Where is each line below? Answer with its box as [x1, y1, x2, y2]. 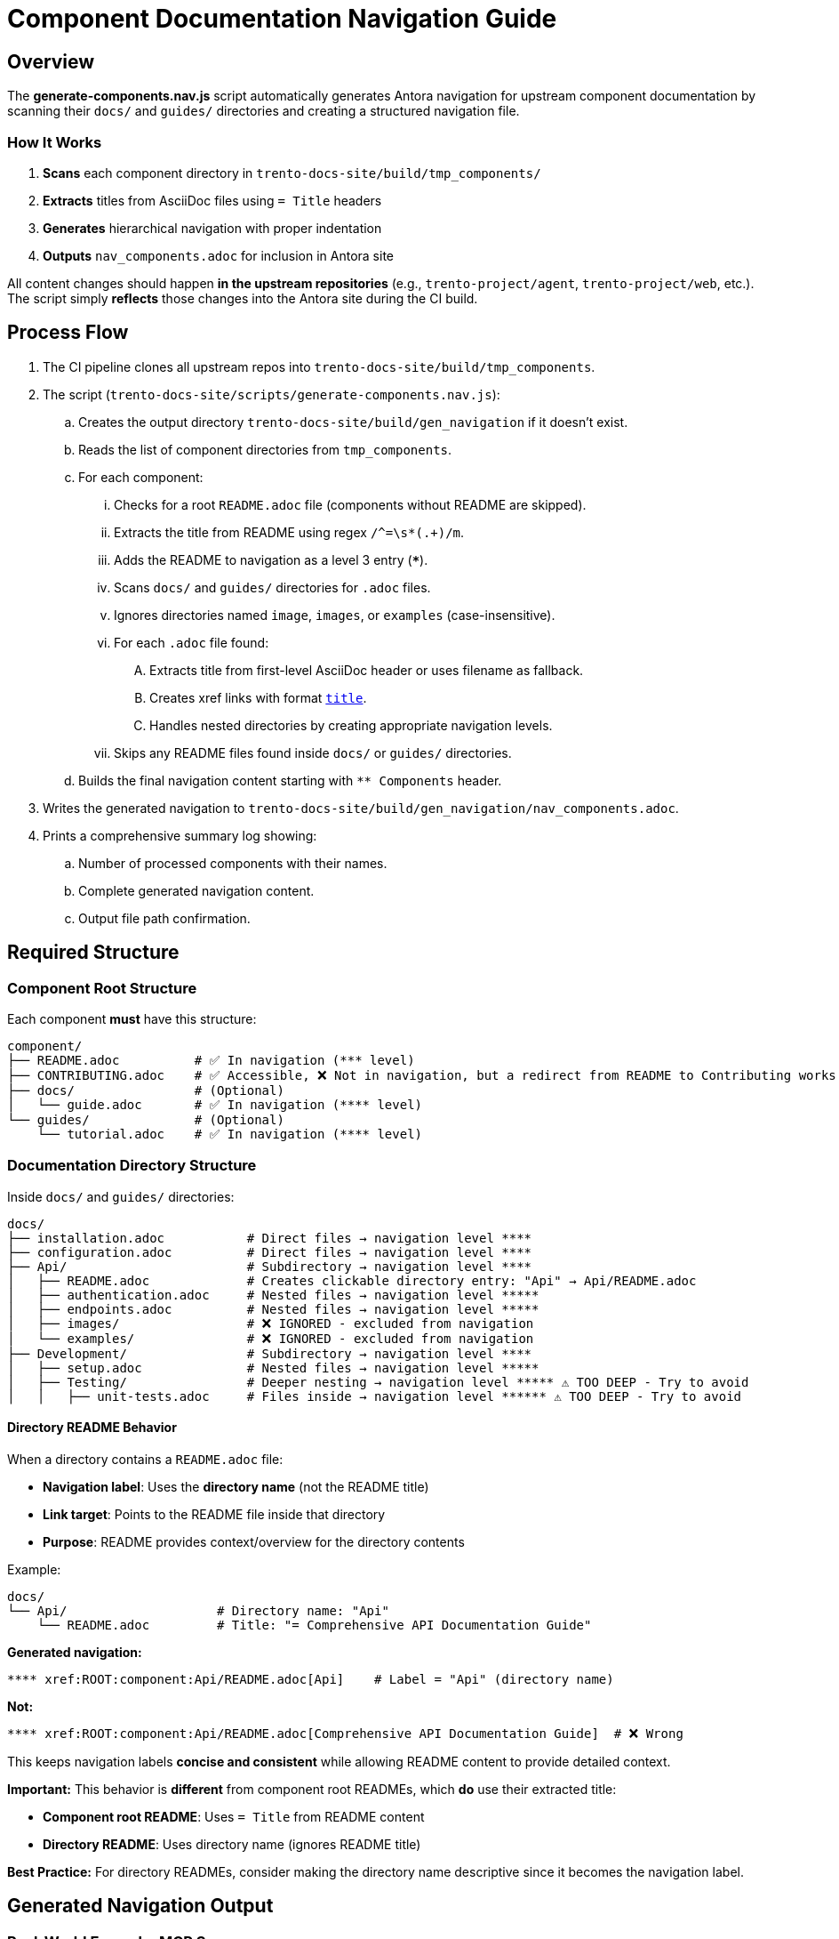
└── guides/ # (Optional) [7, 1112, 284, 1127]
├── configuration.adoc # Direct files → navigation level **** [7, 1244, 532, 1259]
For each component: [78, 469, 204, 485]
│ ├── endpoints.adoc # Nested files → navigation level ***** [7, 1301, 539, 1316]
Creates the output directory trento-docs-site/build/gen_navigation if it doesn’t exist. [78, 414, 628, 430]
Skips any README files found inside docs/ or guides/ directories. [114, 744, 512, 760]
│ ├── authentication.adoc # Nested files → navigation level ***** [7, 1287, 539, 1302]
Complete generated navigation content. [78, 882, 315, 898]
